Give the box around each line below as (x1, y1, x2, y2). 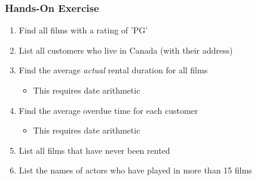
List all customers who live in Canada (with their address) (19, 44, 233, 56)
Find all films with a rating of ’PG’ (19, 24, 148, 36)
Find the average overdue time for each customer (19, 104, 198, 116)
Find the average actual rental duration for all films (19, 64, 208, 76)
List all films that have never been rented (19, 144, 170, 156)
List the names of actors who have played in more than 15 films (19, 164, 252, 176)
